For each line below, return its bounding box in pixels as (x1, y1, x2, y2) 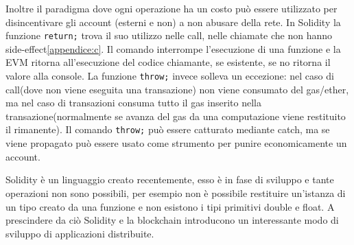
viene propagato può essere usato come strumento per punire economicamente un (5, 136, 347, 150)
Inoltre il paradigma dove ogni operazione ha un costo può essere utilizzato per (5, 1, 338, 15)
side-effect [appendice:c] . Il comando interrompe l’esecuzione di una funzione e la (5, 41, 341, 56)
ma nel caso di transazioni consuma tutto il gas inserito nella (5, 95, 262, 110)
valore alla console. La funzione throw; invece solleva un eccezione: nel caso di (5, 69, 334, 83)
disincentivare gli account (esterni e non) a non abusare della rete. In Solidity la (5, 14, 341, 29)
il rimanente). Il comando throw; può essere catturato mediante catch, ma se (5, 122, 330, 137)
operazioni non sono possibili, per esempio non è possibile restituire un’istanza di (5, 185, 346, 200)
